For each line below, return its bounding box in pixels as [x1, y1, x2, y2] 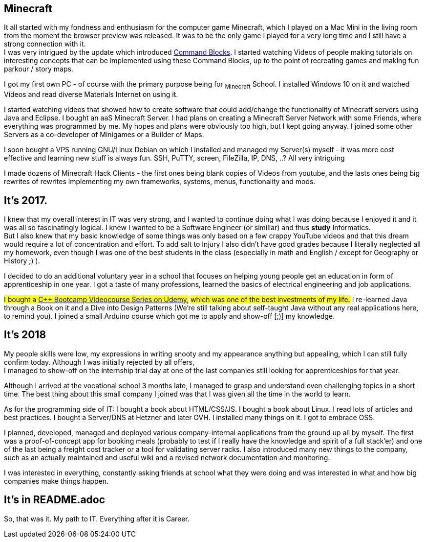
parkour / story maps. [4, 65, 73, 73]
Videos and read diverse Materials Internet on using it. [4, 90, 178, 99]
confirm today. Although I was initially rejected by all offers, [4, 357, 194, 366]
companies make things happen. [4, 476, 109, 485]
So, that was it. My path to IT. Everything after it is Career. [4, 514, 190, 523]
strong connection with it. [4, 40, 86, 48]
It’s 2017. [4, 194, 47, 207]
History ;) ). [4, 257, 40, 265]
